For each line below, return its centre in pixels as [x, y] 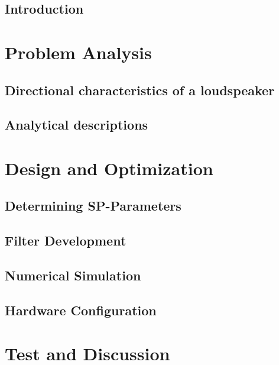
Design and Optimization [109, 168]
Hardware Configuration [81, 310]
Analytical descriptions [77, 125]
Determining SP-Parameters [93, 206]
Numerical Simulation [73, 275]
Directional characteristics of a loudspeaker [140, 90]
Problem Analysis [78, 52]
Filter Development [66, 240]
